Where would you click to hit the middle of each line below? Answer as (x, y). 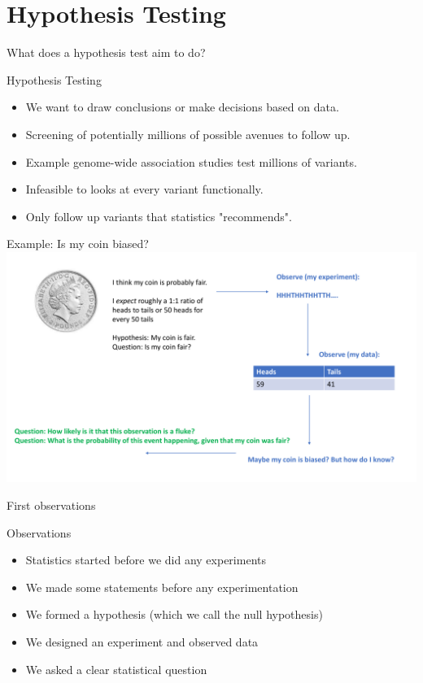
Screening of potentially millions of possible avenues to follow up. (188, 134)
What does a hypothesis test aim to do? (106, 52)
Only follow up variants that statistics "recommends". (159, 216)
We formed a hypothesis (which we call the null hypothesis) (174, 614)
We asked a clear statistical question (116, 669)
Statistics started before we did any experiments (146, 560)
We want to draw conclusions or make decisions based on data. (182, 107)
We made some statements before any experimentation (162, 587)
